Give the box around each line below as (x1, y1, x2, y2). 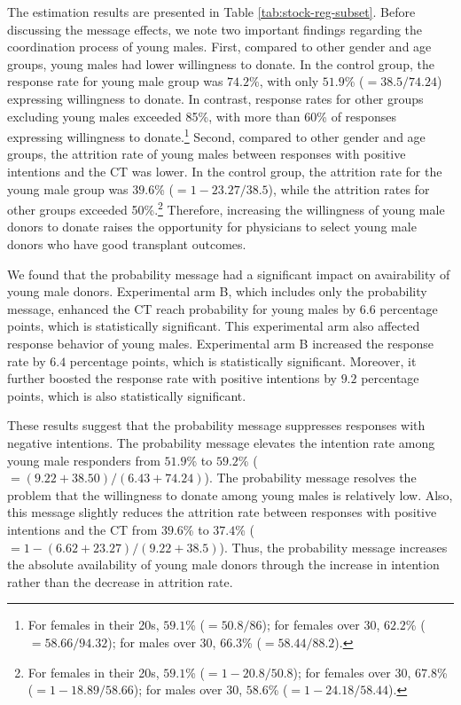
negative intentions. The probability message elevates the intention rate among (7, 433, 435, 451)
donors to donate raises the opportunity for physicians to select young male (7, 217, 417, 236)
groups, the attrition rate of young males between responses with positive (7, 145, 406, 163)
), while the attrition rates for (268, 179, 430, 198)
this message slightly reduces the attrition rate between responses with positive (7, 503, 437, 521)
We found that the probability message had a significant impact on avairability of (7, 264, 450, 283)
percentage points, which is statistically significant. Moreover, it (69, 351, 417, 370)
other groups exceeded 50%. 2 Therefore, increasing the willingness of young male (7, 198, 445, 218)
